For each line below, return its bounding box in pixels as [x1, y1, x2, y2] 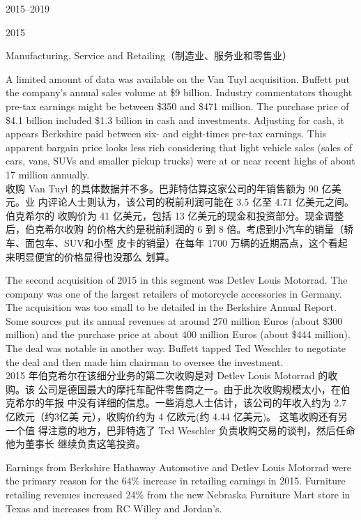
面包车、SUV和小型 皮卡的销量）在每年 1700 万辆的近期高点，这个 [24, 235, 328, 250]
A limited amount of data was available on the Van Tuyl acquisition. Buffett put [6, 71, 350, 86]
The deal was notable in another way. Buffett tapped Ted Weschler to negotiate [6, 341, 346, 355]
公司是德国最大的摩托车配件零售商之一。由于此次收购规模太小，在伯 [38, 381, 351, 396]
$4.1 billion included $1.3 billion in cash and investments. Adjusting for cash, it [6, 112, 344, 127]
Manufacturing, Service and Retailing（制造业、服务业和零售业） [6, 48, 292, 63]
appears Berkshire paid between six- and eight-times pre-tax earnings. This [6, 126, 327, 141]
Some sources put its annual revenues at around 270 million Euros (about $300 [6, 313, 343, 328]
